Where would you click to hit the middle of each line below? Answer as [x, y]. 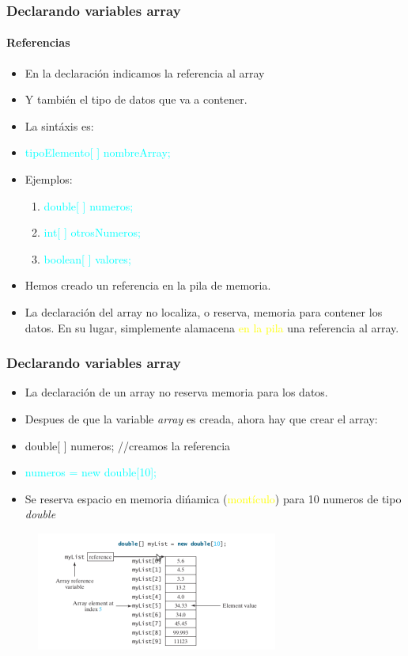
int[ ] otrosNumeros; [92, 232]
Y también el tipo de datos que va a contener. [136, 99]
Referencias [38, 42]
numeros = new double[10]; [91, 472]
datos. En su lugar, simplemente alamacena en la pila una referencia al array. [212, 327]
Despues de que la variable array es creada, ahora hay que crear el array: [201, 418]
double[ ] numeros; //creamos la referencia [128, 445]
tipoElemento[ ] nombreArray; [98, 152]
